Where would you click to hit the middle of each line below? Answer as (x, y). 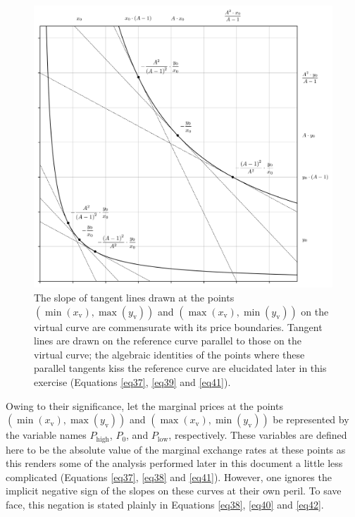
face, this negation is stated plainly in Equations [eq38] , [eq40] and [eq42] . (165, 504)
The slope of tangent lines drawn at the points (134, 297)
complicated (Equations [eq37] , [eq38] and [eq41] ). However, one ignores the (169, 476)
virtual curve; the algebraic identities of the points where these (169, 354)
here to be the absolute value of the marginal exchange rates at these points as (176, 449)
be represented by (311, 419)
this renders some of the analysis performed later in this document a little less (174, 463)
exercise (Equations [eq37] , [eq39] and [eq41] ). (132, 381)
